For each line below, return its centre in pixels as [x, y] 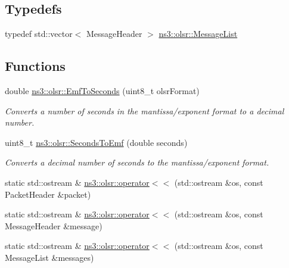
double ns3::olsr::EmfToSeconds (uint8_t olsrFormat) [102, 91]
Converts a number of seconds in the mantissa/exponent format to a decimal [144, 110]
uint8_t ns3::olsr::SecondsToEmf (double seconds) [96, 142]
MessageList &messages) [49, 257]
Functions [35, 66]
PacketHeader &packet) [48, 194]
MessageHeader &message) [54, 225]
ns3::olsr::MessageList [198, 34]
